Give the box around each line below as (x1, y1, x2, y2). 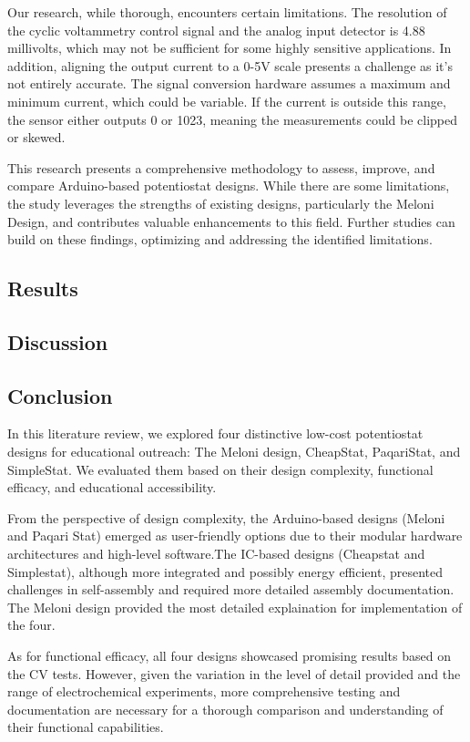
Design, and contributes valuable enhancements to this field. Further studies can (7, 211, 455, 231)
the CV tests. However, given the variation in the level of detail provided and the (7, 664, 461, 683)
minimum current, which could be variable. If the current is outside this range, (7, 91, 446, 110)
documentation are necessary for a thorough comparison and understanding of (7, 699, 444, 718)
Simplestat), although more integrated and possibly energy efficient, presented (7, 562, 444, 581)
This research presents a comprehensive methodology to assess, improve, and (7, 158, 435, 177)
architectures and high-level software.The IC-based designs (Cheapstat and (7, 544, 425, 563)
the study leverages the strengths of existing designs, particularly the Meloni (7, 193, 434, 212)
